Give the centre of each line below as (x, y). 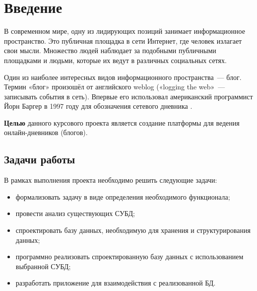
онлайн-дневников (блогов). (46, 132)
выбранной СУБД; (43, 266)
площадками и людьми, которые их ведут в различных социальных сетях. (115, 60)
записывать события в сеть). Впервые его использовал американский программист (128, 96)
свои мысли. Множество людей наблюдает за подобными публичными (110, 50)
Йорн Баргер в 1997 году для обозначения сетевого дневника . (98, 106)
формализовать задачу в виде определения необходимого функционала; (123, 196)
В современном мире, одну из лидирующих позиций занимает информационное (125, 31)
